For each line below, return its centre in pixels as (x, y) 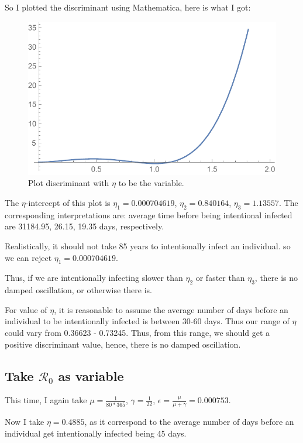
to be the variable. (151, 183)
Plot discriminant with (69, 183)
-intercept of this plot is (68, 203)
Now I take (25, 422)
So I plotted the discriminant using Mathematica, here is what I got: (128, 7)
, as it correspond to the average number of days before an (189, 422)
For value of (26, 309)
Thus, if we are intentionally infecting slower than (94, 278)
